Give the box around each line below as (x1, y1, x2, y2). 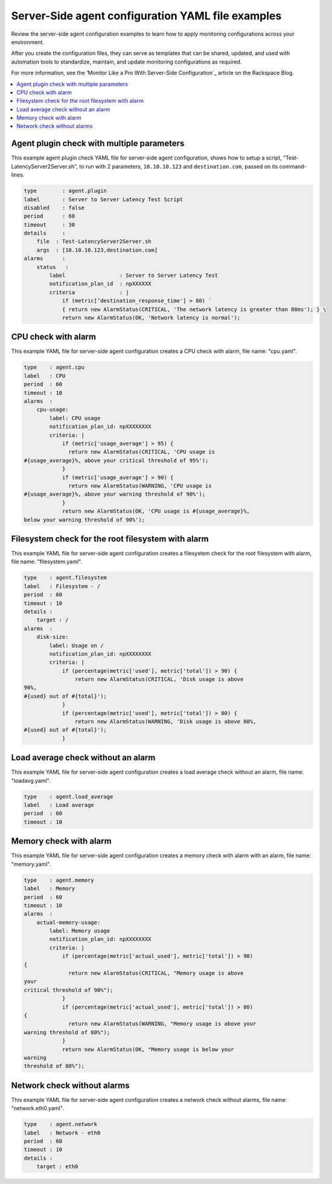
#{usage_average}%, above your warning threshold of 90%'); (24, 491, 206, 498)
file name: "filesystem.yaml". (11, 558, 83, 565)
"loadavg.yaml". (11, 777, 51, 784)
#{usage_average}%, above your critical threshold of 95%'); (24, 457, 209, 464)
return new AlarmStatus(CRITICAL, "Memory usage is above (68, 970, 244, 977)
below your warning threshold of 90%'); (24, 516, 145, 523)
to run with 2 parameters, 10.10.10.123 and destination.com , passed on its (79, 163, 278, 170)
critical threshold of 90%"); (24, 986, 113, 994)
